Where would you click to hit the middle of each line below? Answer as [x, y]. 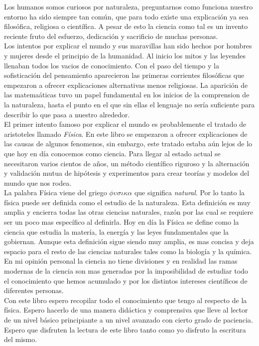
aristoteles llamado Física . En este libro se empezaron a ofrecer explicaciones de [126, 134]
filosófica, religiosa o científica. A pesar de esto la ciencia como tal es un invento [126, 26]
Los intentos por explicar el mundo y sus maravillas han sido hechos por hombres [128, 46]
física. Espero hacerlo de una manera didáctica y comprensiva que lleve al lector [126, 310]
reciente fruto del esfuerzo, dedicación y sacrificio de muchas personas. [111, 36]
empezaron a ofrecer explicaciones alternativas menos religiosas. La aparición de [126, 85]
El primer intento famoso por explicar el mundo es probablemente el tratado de [125, 124]
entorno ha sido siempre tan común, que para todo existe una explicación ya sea [126, 16]
